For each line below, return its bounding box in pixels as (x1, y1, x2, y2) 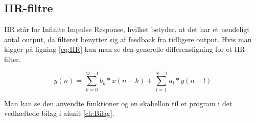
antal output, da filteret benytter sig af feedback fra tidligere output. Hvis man (4, 34, 252, 44)
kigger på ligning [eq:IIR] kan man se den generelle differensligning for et (4, 44, 232, 54)
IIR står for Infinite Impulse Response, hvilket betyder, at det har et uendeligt (4, 24, 250, 35)
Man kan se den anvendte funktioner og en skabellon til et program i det (4, 98, 232, 108)
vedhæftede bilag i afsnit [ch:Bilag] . (4, 108, 114, 118)
